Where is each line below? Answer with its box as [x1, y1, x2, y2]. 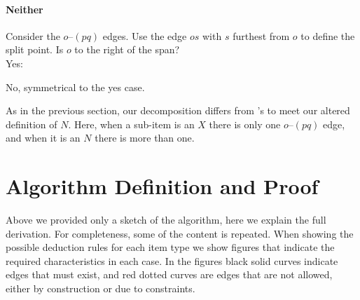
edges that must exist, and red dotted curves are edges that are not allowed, [6, 267, 333, 282]
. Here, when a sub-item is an [68, 116, 195, 131]
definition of [6, 116, 57, 131]
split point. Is [6, 42, 64, 57]
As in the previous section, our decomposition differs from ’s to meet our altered [6, 103, 350, 118]
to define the [300, 28, 355, 43]
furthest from [233, 28, 290, 43]
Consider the [6, 28, 60, 43]
